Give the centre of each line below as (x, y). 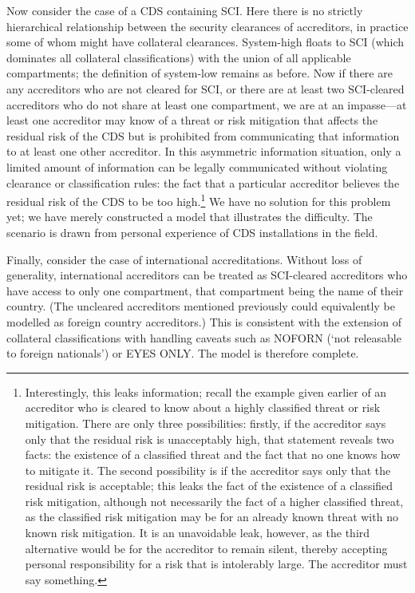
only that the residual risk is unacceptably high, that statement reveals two (209, 439)
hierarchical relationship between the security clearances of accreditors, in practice (207, 26)
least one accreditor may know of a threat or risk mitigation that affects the (192, 120)
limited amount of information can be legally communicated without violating (197, 166)
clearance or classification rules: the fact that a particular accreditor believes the (203, 182)
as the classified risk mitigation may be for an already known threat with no (211, 517)
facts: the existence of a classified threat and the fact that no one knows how (213, 455)
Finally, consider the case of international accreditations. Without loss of (184, 259)
